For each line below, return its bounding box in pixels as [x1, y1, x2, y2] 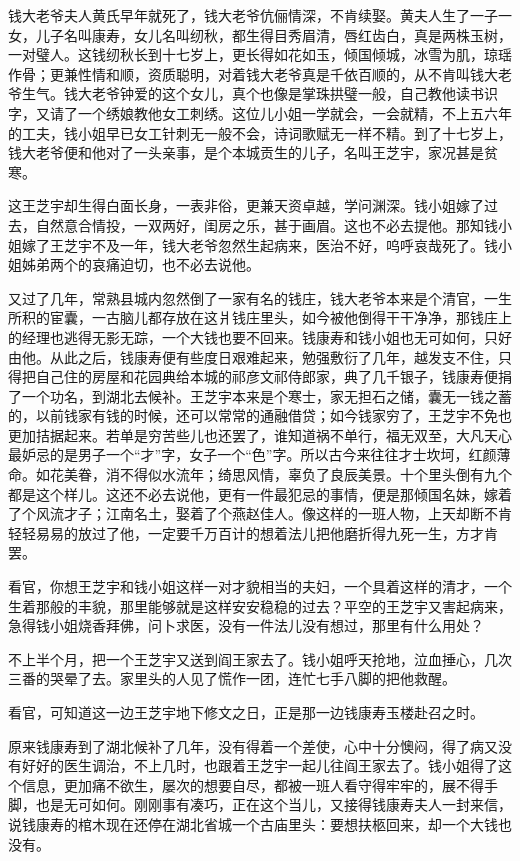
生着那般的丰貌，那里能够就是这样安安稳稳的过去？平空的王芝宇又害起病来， [8, 595, 512, 616]
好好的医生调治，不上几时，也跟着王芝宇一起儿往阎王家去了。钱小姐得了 [21, 755, 498, 776]
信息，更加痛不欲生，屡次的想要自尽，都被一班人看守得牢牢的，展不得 [21, 774, 484, 795]
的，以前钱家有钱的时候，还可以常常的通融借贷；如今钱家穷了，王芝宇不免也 [8, 405, 512, 426]
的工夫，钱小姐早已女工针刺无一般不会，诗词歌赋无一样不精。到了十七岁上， [8, 122, 512, 143]
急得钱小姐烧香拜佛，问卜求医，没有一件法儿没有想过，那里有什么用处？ [8, 615, 484, 636]
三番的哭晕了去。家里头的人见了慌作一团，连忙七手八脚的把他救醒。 [8, 668, 456, 689]
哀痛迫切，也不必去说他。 [91, 254, 260, 275]
